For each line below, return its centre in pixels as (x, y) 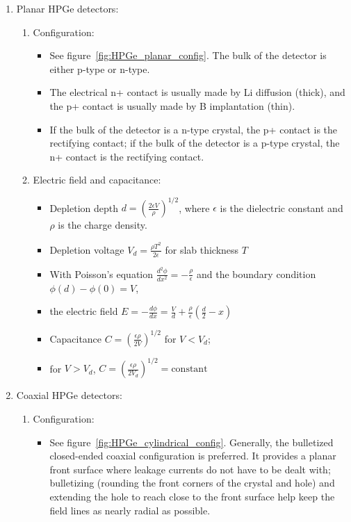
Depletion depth (84, 207)
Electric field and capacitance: (97, 180)
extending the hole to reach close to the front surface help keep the (192, 496)
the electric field (84, 311)
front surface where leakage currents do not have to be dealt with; (190, 469)
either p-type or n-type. (100, 68)
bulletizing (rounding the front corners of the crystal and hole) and (192, 483)
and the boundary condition (256, 274)
